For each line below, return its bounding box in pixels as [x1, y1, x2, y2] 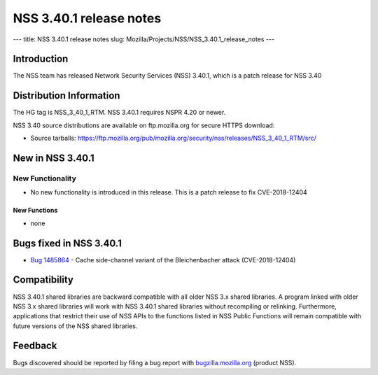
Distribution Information [13, 90, 120, 101]
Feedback [13, 340, 57, 352]
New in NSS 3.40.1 [13, 152, 94, 164]
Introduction [13, 53, 69, 65]
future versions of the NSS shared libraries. [13, 322, 138, 330]
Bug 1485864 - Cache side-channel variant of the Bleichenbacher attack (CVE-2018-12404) [30, 255, 296, 264]
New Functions [13, 206, 58, 215]
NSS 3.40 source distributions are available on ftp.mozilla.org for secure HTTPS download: [13, 121, 275, 129]
